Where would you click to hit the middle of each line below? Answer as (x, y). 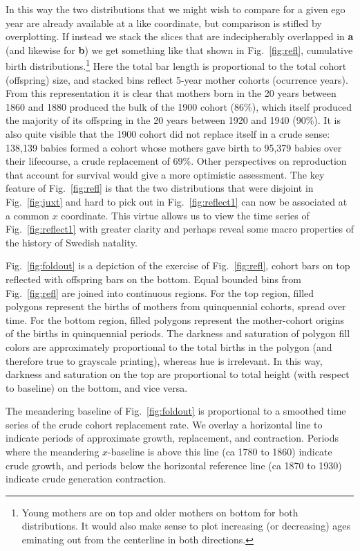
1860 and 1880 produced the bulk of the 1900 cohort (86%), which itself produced (179, 106)
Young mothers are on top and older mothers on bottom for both (160, 512)
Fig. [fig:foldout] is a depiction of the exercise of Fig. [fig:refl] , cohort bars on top (178, 265)
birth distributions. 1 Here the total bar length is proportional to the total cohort (176, 65)
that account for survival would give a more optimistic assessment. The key (165, 174)
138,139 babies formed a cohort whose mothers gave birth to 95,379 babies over (174, 147)
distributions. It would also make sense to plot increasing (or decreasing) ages (186, 526)
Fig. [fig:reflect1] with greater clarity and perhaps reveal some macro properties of (180, 229)
